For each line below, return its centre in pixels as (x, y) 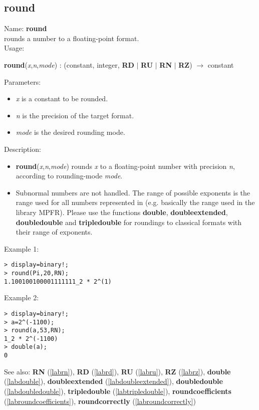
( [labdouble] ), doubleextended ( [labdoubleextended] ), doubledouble (113, 381)
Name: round (26, 28)
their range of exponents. (54, 232)
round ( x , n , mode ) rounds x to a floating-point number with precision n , (125, 166)
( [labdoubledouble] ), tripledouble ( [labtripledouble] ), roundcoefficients (118, 391)
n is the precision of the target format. (75, 115)
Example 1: (22, 248)
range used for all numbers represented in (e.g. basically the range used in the (135, 202)
